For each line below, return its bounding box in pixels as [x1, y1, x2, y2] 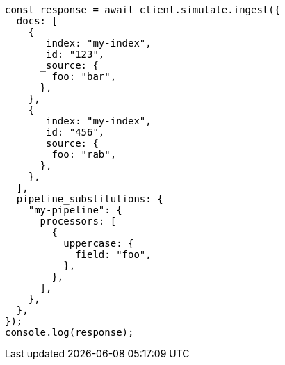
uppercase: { [63, 238, 134, 249]
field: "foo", [75, 249, 152, 260]
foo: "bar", [51, 71, 117, 82]
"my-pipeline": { [28, 204, 122, 216]
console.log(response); [5, 327, 134, 338]
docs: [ [16, 15, 58, 26]
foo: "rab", [51, 149, 117, 160]
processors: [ [40, 216, 117, 227]
